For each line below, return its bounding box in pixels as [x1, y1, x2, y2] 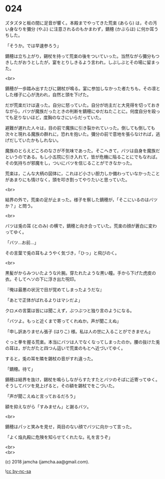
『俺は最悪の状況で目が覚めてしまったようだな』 [5, 286, 104, 292]
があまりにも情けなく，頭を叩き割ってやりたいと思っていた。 [5, 176, 130, 182]
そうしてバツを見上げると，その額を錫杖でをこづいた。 [5, 382, 117, 388]
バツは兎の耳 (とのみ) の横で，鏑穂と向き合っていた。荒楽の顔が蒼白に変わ [5, 223, 157, 229]
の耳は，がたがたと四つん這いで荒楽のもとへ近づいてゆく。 [5, 345, 126, 351]
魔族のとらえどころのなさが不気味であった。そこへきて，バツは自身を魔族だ [5, 147, 160, 153]
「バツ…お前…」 [5, 239, 39, 245]
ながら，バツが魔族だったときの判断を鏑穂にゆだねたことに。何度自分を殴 [5, 108, 156, 114]
